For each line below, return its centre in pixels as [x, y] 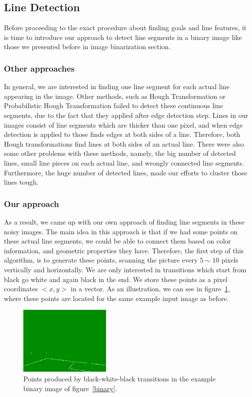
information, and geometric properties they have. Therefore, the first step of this [124, 250]
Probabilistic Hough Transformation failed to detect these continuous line [114, 105]
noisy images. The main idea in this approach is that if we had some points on [121, 231]
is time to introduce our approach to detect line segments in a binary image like [123, 37]
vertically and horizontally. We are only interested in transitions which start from [125, 269]
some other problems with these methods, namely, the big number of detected [120, 153]
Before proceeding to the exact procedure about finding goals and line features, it [125, 28]
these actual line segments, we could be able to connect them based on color [117, 241]
